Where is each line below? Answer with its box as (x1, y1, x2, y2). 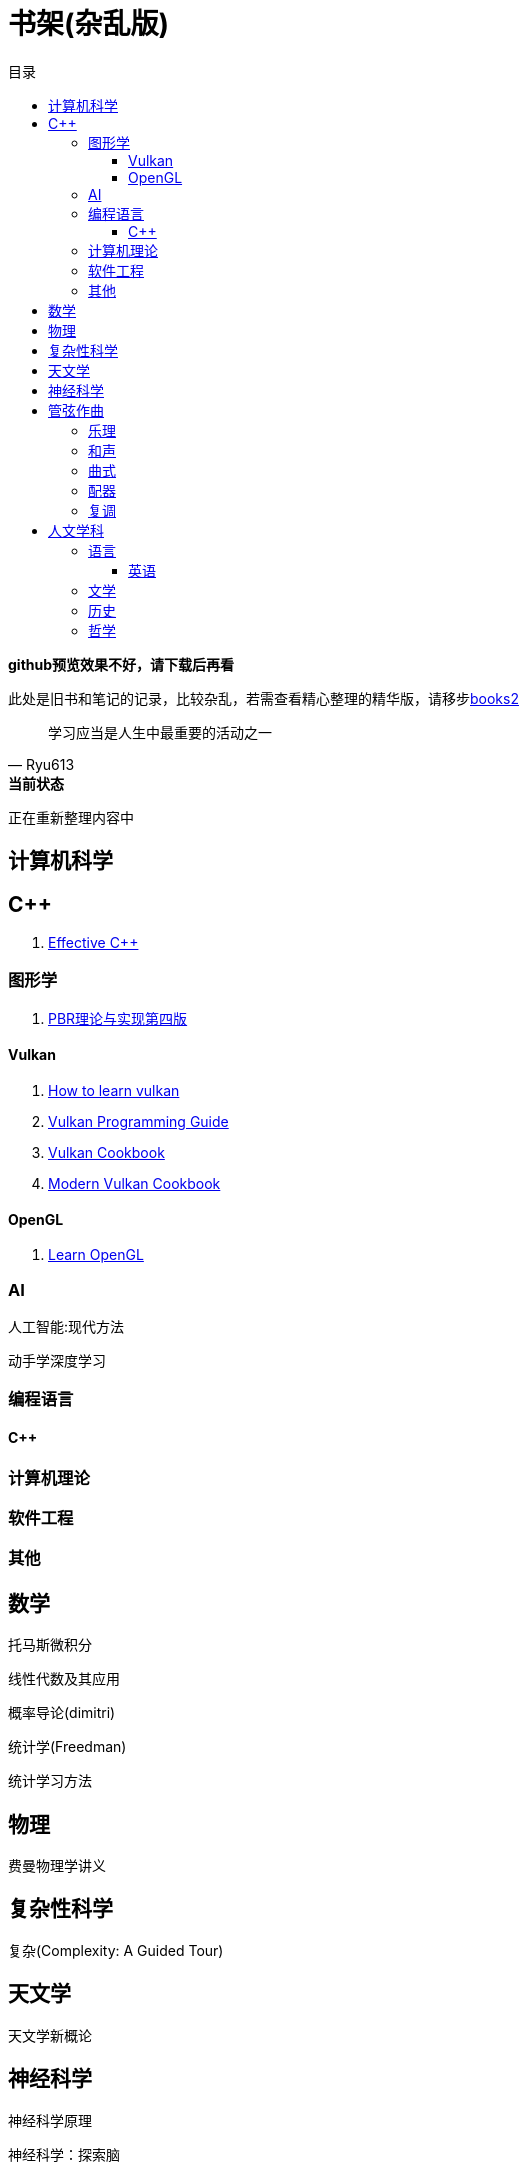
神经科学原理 (8, 2111, 92, 2129)
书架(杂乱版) (8, 7, 170, 41)
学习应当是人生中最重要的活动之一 (48, 723, 272, 741)
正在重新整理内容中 (8, 808, 134, 826)
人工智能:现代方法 (8, 1317, 125, 1335)
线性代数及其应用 (8, 1670, 120, 1688)
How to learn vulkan (48, 1081, 180, 1099)
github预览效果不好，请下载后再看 (8, 655, 235, 673)
